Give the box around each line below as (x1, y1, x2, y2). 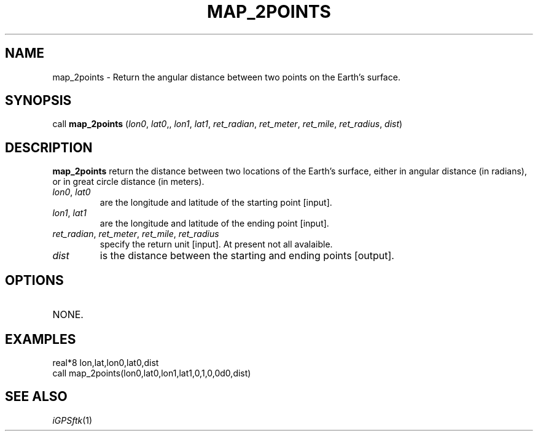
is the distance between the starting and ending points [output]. (99, 249, 394, 262)
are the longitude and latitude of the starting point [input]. (99, 197, 332, 208)
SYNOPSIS (5, 93, 72, 109)
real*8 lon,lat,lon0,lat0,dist (52, 357, 159, 368)
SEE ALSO (5, 389, 68, 405)
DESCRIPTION (5, 139, 93, 155)
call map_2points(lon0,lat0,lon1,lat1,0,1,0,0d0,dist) (52, 367, 251, 378)
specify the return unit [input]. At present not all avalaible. (99, 239, 333, 250)
